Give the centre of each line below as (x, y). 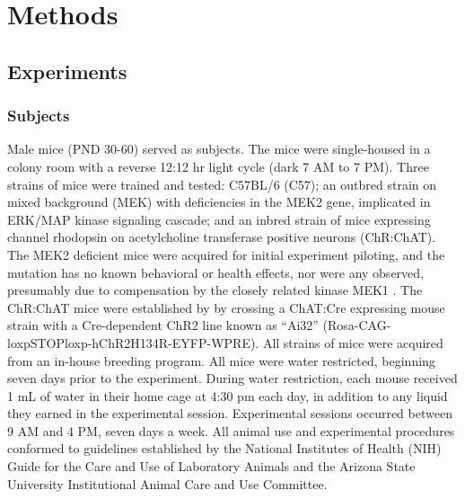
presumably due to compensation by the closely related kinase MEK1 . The (215, 290)
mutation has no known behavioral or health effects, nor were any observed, (215, 272)
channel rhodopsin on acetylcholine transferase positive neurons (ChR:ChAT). (222, 237)
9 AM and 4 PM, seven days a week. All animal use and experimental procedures (231, 430)
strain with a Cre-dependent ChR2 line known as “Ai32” (163, 325)
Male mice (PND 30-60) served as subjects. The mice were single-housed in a (219, 149)
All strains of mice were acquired (353, 342)
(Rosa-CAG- (357, 325)
